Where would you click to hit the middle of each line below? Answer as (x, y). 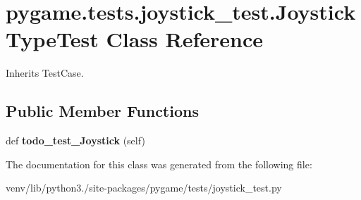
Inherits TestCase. (45, 73)
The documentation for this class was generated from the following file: (159, 164)
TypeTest (52, 39)
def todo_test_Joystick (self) (75, 140)
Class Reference (184, 39)
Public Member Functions (102, 111)
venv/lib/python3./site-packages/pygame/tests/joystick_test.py (144, 188)
